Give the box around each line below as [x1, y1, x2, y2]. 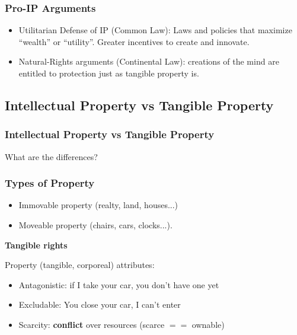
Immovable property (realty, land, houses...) [18, 199, 178, 211]
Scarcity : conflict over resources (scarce [18, 318, 165, 330]
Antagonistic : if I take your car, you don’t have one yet [18, 278, 219, 291]
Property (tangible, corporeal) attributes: [5, 259, 155, 271]
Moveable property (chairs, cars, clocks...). [18, 219, 173, 231]
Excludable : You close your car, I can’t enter [18, 298, 181, 311]
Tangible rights [5, 238, 68, 251]
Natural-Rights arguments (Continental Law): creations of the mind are [18, 55, 279, 68]
